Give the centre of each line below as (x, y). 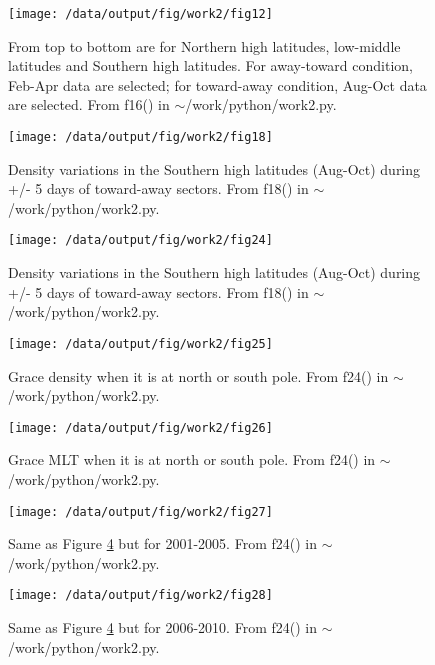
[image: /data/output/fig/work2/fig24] (140, 240)
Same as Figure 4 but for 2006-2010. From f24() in (162, 627)
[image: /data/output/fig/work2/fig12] (140, 14)
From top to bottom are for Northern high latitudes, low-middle (204, 45)
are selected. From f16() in (89, 104)
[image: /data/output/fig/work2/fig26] (140, 427)
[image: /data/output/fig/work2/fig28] (140, 595)
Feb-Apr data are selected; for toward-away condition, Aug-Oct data (217, 84)
